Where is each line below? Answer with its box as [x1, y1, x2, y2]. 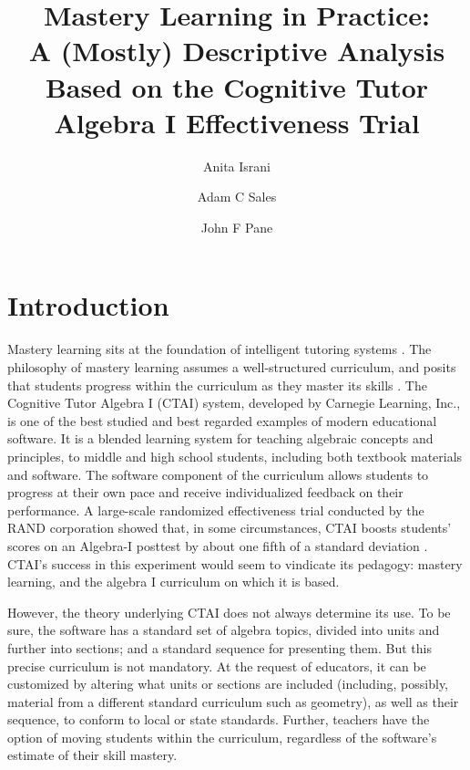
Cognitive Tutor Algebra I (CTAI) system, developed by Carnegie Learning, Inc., [7, 393, 461, 412]
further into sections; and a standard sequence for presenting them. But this [7, 638, 432, 657]
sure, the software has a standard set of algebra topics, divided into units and [7, 620, 440, 640]
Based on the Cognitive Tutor [45, 68, 429, 105]
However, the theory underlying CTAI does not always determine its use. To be [7, 602, 451, 621]
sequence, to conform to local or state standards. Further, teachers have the [7, 710, 430, 729]
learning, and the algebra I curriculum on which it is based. [7, 572, 340, 591]
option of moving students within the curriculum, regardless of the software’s [7, 727, 437, 746]
